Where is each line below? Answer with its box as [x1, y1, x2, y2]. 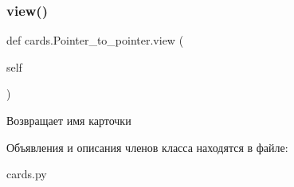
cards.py [6, 166, 47, 182]
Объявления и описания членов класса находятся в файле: [6, 138, 288, 155]
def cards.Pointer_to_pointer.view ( [6, 32, 184, 49]
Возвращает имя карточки [6, 112, 131, 128]
